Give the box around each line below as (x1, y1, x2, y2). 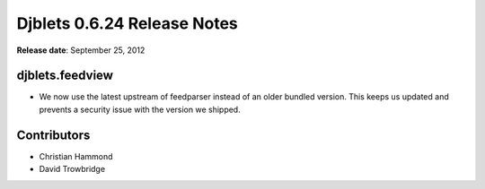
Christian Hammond (39, 150, 113, 161)
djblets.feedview (16, 68, 114, 83)
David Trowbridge (39, 164, 106, 175)
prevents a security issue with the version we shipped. (39, 104, 242, 115)
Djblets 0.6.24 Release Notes (16, 13, 238, 33)
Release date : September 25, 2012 (16, 45, 145, 56)
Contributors (16, 127, 91, 142)
